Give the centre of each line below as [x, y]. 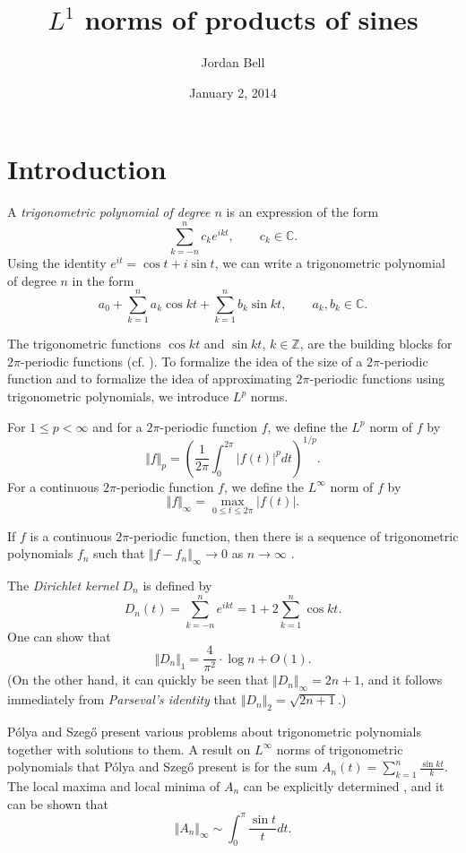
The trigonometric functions [84, 344]
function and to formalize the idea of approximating [150, 379]
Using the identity [57, 262]
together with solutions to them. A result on [129, 749]
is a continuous [71, 535]
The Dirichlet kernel [63, 585]
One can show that [59, 636]
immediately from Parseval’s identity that [122, 699]
